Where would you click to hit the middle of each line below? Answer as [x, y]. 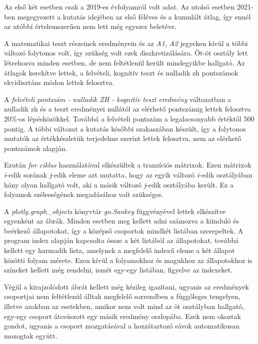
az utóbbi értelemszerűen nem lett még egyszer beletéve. [90, 26]
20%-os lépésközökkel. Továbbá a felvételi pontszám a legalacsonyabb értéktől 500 [129, 118]
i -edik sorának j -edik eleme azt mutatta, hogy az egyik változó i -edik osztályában [128, 174]
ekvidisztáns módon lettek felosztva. [59, 82]
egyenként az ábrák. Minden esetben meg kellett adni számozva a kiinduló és [122, 221]
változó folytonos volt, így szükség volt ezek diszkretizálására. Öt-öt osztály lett [126, 53]
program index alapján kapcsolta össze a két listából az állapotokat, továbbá [121, 240]
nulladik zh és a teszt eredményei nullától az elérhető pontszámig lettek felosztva [127, 109]
